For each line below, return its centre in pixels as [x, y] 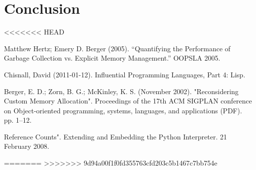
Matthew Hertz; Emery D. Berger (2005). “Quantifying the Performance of [117, 48]
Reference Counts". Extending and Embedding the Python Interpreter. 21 [115, 136]
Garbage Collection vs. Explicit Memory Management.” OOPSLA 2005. [112, 58]
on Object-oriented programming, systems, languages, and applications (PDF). [123, 110]
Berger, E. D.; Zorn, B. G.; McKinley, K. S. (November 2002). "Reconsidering [121, 91]
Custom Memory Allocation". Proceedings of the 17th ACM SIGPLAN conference [128, 101]
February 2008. [27, 146]
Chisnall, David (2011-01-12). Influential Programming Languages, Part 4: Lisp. [125, 74]
